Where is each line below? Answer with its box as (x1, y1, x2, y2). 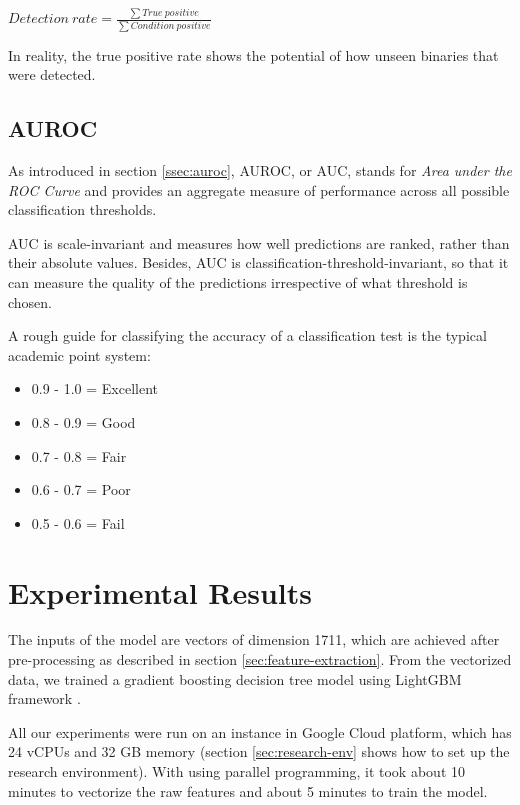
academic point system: (8, 344, 151, 365)
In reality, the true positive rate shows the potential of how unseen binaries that (8, 44, 499, 65)
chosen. (8, 291, 53, 312)
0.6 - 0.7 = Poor (31, 479, 131, 500)
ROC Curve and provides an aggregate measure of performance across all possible (8, 179, 510, 200)
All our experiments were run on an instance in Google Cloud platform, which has (8, 721, 512, 742)
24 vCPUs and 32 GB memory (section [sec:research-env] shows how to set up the (8, 741, 510, 762)
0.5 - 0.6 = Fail (31, 512, 125, 533)
